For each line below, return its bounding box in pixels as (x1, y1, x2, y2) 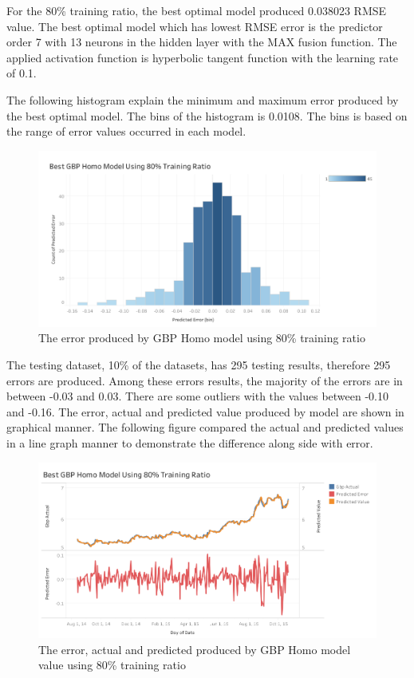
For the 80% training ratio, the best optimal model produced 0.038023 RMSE (6, 2, 387, 18)
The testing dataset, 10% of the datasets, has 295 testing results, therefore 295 (6, 357, 391, 373)
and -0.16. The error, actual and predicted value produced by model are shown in (6, 403, 404, 420)
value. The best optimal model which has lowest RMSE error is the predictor (6, 18, 383, 34)
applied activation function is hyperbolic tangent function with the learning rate (6, 49, 399, 65)
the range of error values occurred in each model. (6, 123, 246, 140)
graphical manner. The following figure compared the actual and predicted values (6, 419, 404, 436)
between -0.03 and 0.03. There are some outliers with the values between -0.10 (6, 388, 388, 404)
